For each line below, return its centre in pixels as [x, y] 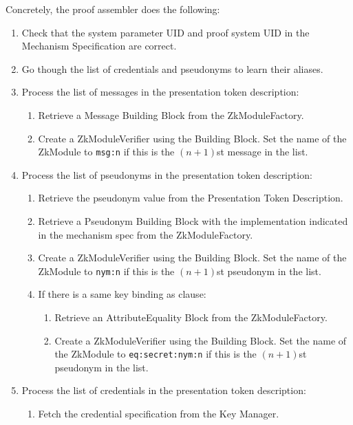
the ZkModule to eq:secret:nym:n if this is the [156, 354]
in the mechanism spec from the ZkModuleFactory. [146, 234]
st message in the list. [263, 152]
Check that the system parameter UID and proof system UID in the [165, 32]
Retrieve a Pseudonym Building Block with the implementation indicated [193, 221]
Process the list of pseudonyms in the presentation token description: [167, 174]
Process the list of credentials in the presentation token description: [164, 390]
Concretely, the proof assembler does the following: [113, 9]
